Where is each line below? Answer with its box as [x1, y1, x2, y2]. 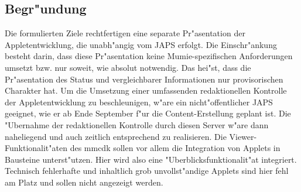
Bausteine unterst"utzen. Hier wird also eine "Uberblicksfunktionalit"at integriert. [5, 153, 297, 165]
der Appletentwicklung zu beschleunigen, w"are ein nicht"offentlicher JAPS [5, 95, 273, 108]
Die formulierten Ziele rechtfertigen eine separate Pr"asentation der [5, 27, 245, 39]
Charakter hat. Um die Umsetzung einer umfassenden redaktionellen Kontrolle [5, 84, 287, 97]
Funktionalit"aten [5, 142, 67, 154]
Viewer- [229, 130, 257, 142]
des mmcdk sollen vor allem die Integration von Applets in [70, 142, 281, 154]
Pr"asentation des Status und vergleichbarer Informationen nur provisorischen [5, 73, 283, 85]
